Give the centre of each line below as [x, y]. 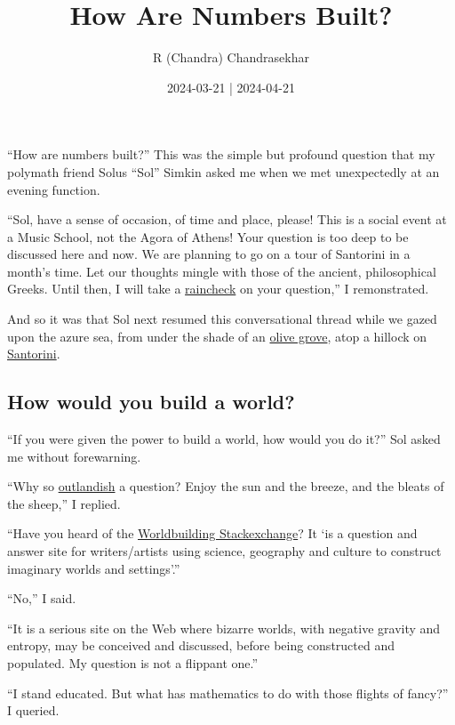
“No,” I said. [42, 598]
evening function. [54, 189]
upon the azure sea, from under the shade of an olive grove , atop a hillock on [217, 336]
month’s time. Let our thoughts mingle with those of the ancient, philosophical [222, 271]
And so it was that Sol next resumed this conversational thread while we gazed [222, 319]
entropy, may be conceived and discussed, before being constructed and [201, 645]
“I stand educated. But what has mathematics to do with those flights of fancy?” [228, 693]
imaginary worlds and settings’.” [94, 568]
